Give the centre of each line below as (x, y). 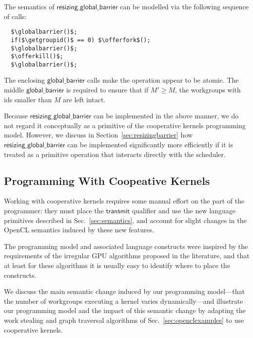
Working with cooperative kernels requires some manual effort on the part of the (124, 201)
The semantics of (29, 6)
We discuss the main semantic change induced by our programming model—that (124, 291)
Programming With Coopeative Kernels (107, 180)
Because (16, 116)
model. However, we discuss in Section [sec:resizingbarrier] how (98, 135)
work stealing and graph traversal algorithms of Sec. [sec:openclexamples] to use (124, 320)
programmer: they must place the (54, 211)
